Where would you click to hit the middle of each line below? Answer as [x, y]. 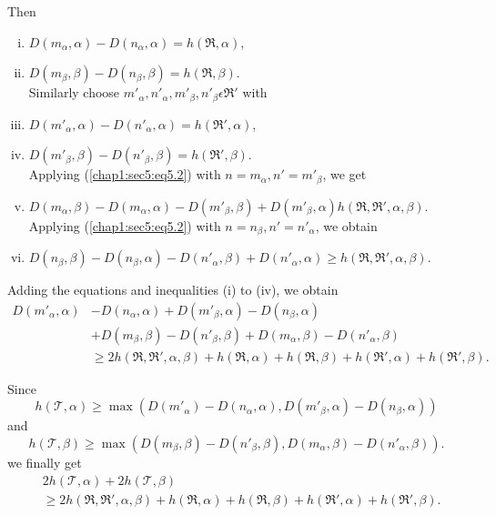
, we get [344, 174]
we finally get [45, 463]
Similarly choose [74, 92]
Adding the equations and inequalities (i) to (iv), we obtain [173, 290]
